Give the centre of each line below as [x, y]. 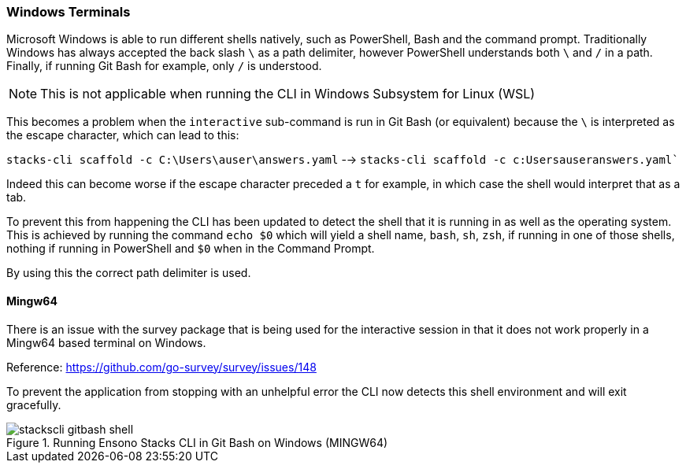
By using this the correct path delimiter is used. [129, 273]
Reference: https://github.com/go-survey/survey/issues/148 [161, 367]
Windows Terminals [69, 12]
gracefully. [34, 404]
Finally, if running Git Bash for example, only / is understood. [164, 66]
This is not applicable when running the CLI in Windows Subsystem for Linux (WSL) [288, 94]
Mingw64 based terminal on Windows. [106, 342]
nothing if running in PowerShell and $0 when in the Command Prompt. [191, 249]
